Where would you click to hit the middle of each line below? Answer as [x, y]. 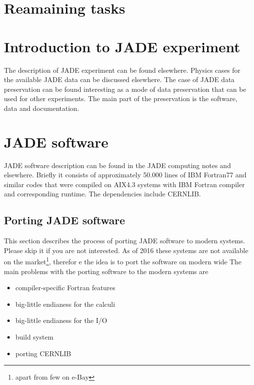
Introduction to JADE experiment [122, 46]
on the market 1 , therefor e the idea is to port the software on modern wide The [123, 261]
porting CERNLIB [43, 353]
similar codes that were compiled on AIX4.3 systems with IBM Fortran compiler [124, 184]
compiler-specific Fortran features [65, 288]
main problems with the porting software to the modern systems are [106, 271]
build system [34, 336]
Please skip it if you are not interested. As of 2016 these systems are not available [126, 250]
